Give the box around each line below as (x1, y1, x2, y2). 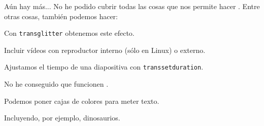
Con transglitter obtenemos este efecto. (4, 28, 135, 38)
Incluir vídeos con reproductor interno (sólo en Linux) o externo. (4, 44, 206, 55)
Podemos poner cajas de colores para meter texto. (4, 95, 159, 106)
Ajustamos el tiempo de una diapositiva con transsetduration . (4, 61, 204, 72)
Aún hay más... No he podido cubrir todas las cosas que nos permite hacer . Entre (4, 1, 260, 11)
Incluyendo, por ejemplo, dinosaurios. (4, 112, 120, 123)
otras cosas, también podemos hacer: (4, 11, 118, 21)
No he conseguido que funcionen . (4, 79, 109, 89)
